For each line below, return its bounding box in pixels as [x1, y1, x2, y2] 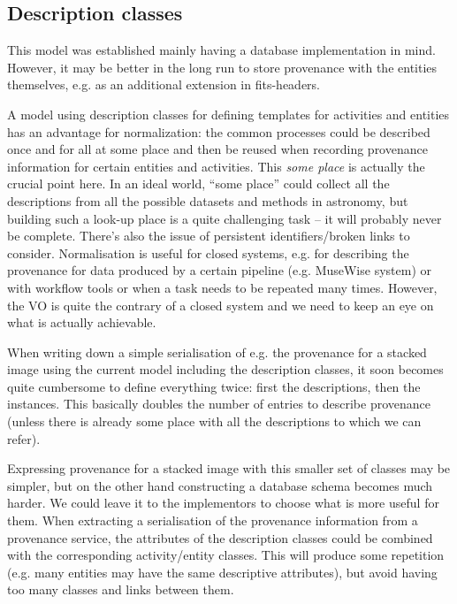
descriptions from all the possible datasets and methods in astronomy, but [7, 191, 408, 210]
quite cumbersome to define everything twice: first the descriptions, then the [7, 377, 421, 395]
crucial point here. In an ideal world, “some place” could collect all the [7, 174, 390, 193]
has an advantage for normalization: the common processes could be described [7, 122, 430, 141]
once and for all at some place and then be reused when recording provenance [7, 140, 428, 158]
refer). [7, 429, 41, 447]
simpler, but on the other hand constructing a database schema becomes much [7, 476, 433, 494]
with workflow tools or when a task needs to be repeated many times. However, [7, 278, 438, 296]
